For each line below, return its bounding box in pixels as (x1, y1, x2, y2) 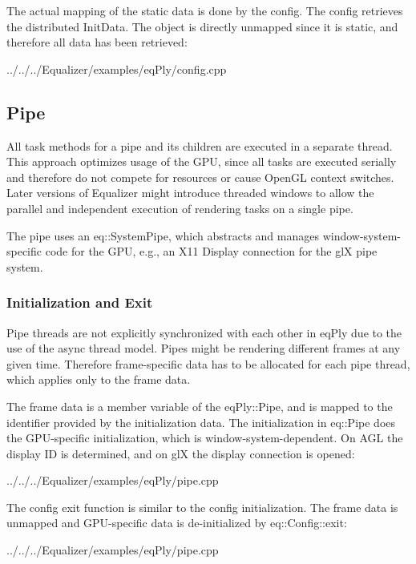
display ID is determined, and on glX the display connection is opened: (6, 445, 355, 461)
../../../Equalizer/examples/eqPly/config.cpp (6, 60, 227, 77)
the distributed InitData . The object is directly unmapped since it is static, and (6, 18, 398, 34)
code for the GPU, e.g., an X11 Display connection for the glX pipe (45, 243, 378, 260)
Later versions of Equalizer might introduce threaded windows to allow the (6, 184, 374, 201)
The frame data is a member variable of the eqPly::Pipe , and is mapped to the (6, 397, 393, 414)
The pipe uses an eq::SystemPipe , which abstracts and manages (6, 227, 319, 244)
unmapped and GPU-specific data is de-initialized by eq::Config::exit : (6, 514, 347, 531)
